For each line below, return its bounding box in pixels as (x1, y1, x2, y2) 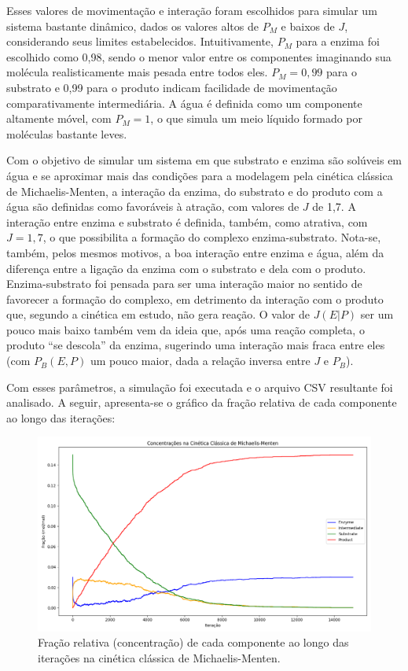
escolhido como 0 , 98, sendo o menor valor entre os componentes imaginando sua (6, 48, 391, 65)
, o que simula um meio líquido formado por (150, 110, 363, 127)
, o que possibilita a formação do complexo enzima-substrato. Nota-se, (42, 229, 381, 245)
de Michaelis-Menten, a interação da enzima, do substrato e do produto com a (6, 182, 383, 199)
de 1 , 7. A (312, 198, 356, 215)
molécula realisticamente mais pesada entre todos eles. (6, 64, 268, 80)
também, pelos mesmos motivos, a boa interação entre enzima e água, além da (6, 244, 384, 260)
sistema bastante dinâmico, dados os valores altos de (6, 17, 259, 34)
